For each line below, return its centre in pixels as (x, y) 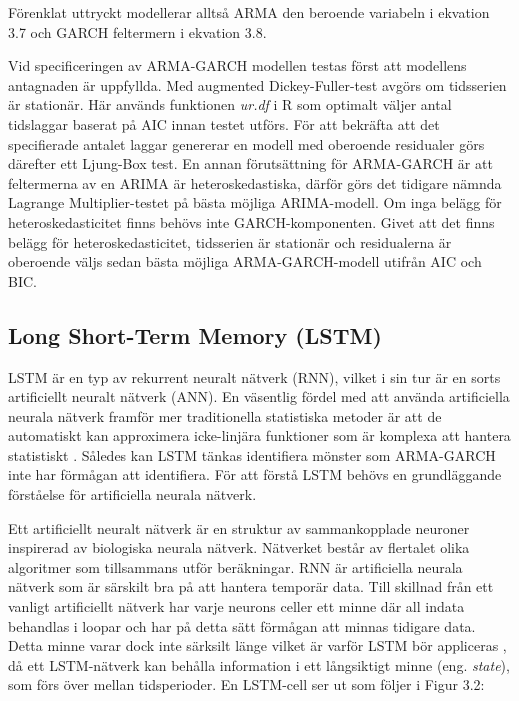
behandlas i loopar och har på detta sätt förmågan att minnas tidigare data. (242, 625)
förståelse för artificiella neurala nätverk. (132, 494)
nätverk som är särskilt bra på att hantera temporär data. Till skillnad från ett (251, 586)
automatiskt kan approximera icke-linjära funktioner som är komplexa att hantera (259, 435)
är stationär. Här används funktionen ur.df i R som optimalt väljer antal (230, 104)
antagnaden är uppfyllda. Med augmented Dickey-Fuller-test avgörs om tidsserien (257, 84)
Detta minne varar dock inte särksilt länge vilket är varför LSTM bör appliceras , (257, 645)
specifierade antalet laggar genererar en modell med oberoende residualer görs (246, 143)
